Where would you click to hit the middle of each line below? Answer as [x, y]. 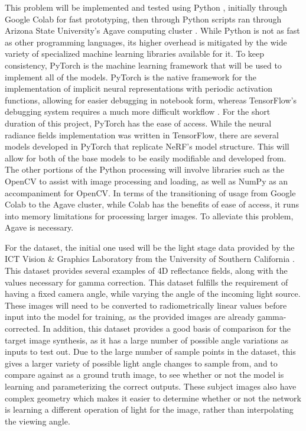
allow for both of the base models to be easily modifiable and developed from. [146, 158]
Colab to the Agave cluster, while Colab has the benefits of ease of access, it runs [152, 204]
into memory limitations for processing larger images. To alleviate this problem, [149, 215]
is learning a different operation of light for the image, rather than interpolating [149, 409]
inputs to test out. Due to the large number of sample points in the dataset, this [150, 351]
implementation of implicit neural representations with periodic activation [139, 88]
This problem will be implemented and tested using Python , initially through [146, 7]
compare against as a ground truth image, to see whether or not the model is [144, 375]
